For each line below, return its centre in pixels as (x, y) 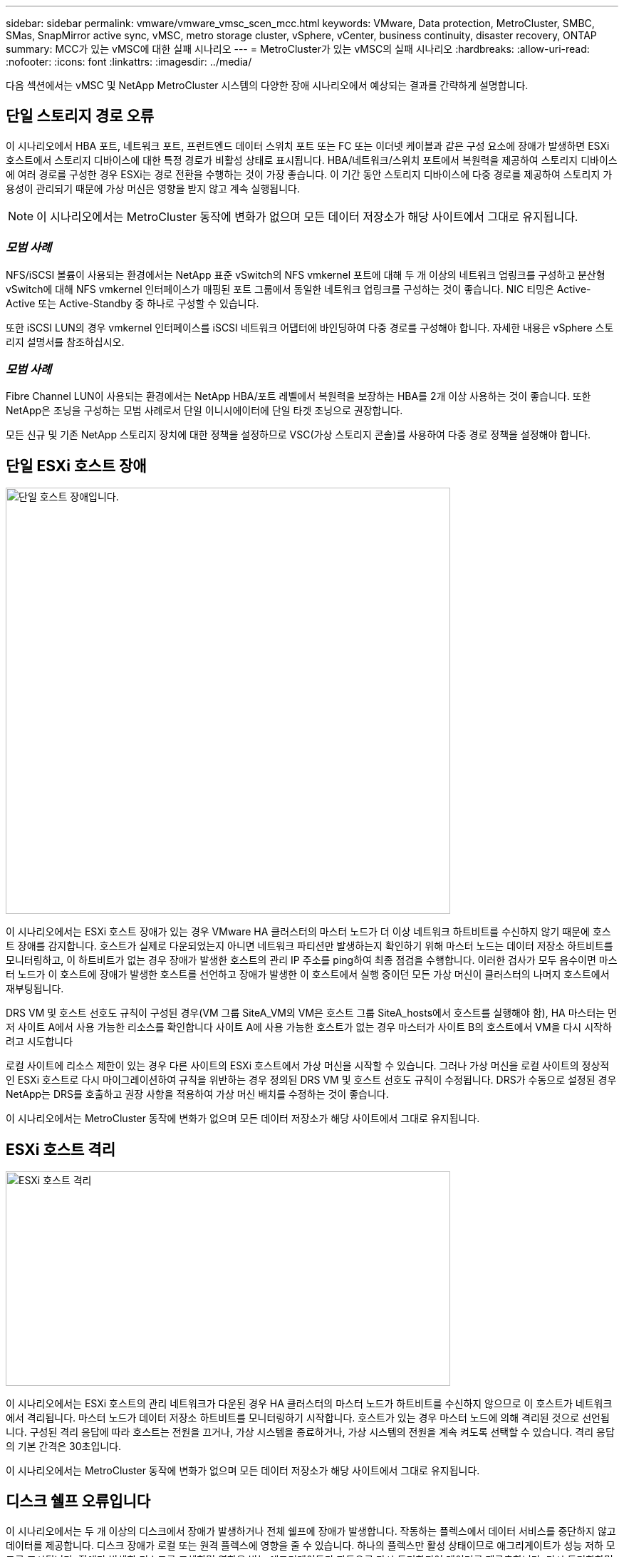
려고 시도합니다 (40, 1042)
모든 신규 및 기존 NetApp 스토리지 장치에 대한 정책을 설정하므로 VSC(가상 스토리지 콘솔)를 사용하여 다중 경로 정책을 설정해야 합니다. (298, 435)
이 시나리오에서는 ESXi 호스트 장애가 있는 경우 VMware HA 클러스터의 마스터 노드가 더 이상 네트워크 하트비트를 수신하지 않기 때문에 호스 (308, 932)
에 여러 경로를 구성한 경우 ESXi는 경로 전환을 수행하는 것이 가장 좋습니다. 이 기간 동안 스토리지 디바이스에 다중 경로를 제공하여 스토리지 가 (309, 174)
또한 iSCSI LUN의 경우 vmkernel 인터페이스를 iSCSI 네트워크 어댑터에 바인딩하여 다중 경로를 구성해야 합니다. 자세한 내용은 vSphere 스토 (310, 327)
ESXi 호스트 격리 (61, 1149)
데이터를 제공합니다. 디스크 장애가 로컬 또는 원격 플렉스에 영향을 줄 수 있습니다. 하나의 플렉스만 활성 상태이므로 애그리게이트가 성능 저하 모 (311, 1545)
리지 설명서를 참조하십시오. (65, 341)
